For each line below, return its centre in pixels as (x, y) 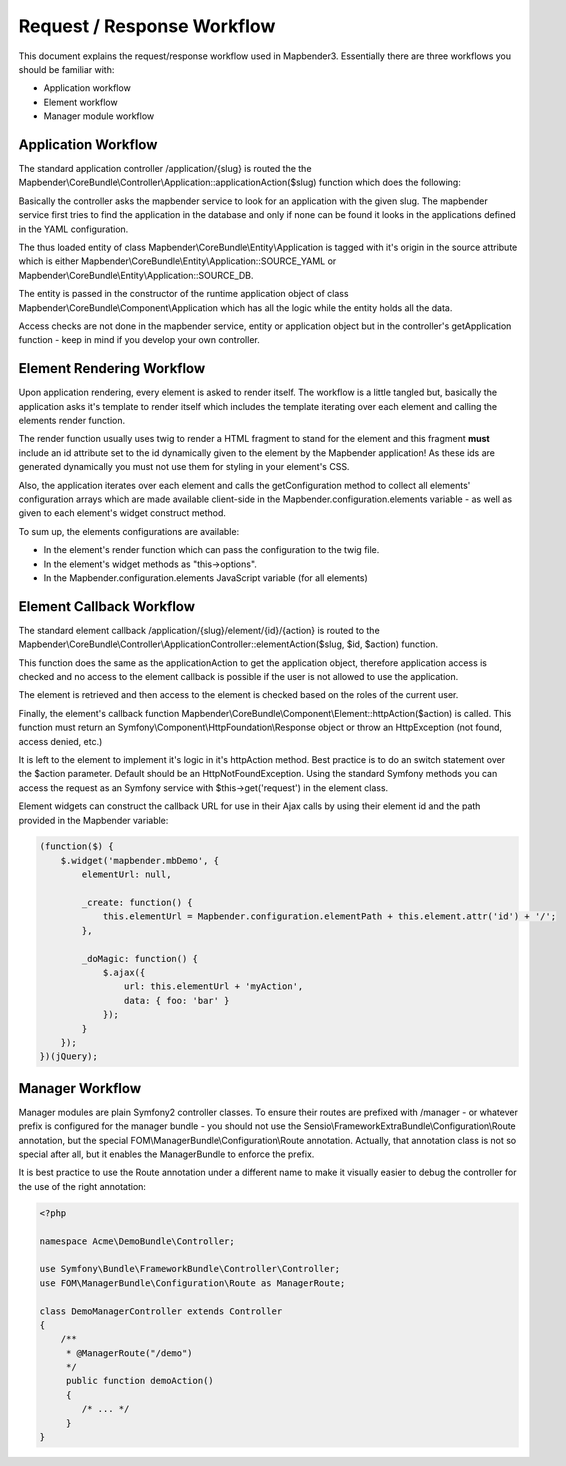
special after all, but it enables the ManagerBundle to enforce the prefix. (166, 1154)
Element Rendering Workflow (112, 368)
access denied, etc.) (60, 741)
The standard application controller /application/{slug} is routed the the (165, 169)
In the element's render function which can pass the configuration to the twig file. (211, 550)
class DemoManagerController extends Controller (161, 1311)
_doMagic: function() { (140, 958)
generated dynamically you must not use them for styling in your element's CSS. (184, 467)
